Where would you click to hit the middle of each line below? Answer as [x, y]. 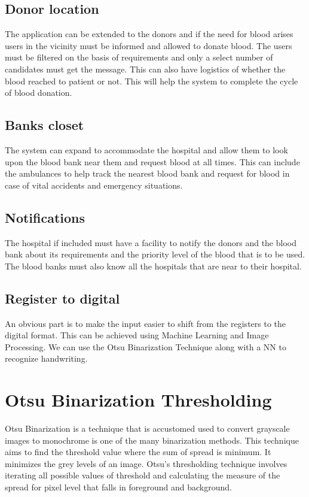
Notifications [45, 217]
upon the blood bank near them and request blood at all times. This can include [152, 161]
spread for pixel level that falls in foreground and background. [118, 487]
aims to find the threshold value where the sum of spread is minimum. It [138, 452]
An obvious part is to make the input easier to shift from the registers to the [146, 323]
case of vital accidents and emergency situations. [94, 185]
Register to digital [62, 298]
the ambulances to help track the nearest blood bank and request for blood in [147, 173]
